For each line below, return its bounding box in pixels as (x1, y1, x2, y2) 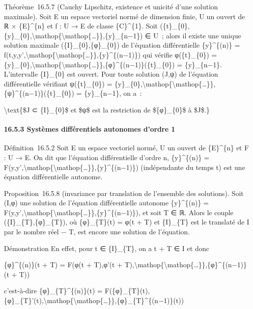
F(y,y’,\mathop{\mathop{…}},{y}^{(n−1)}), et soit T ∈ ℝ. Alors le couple (4, 207, 234, 217)
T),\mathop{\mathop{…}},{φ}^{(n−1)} (124, 259, 247, 270)
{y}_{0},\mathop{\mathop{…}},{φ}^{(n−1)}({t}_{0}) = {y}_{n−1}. (4, 59, 222, 69)
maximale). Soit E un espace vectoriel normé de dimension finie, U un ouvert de (4, 11, 245, 21)
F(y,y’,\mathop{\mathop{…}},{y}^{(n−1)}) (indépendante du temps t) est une (4, 162, 245, 172)
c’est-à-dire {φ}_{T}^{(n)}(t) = (4, 285, 103, 296)
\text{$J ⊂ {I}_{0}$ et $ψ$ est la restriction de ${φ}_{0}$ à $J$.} (4, 104, 210, 114)
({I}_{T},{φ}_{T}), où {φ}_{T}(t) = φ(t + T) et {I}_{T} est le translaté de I (4, 217, 250, 227)
